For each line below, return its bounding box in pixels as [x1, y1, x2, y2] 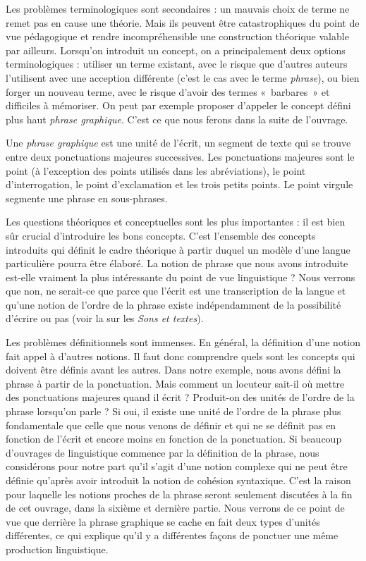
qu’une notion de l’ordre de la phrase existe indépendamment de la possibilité [6, 297, 341, 312]
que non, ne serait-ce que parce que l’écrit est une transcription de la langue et [6, 283, 346, 298]
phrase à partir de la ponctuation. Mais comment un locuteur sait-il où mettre [6, 376, 345, 390]
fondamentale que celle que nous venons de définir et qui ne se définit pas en [6, 417, 336, 432]
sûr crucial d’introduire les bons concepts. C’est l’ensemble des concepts [6, 228, 316, 242]
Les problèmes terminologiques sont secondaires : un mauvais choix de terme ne [6, 1, 350, 16]
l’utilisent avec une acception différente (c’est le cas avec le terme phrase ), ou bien [6, 70, 360, 85]
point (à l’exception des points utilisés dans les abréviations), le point [6, 163, 306, 178]
